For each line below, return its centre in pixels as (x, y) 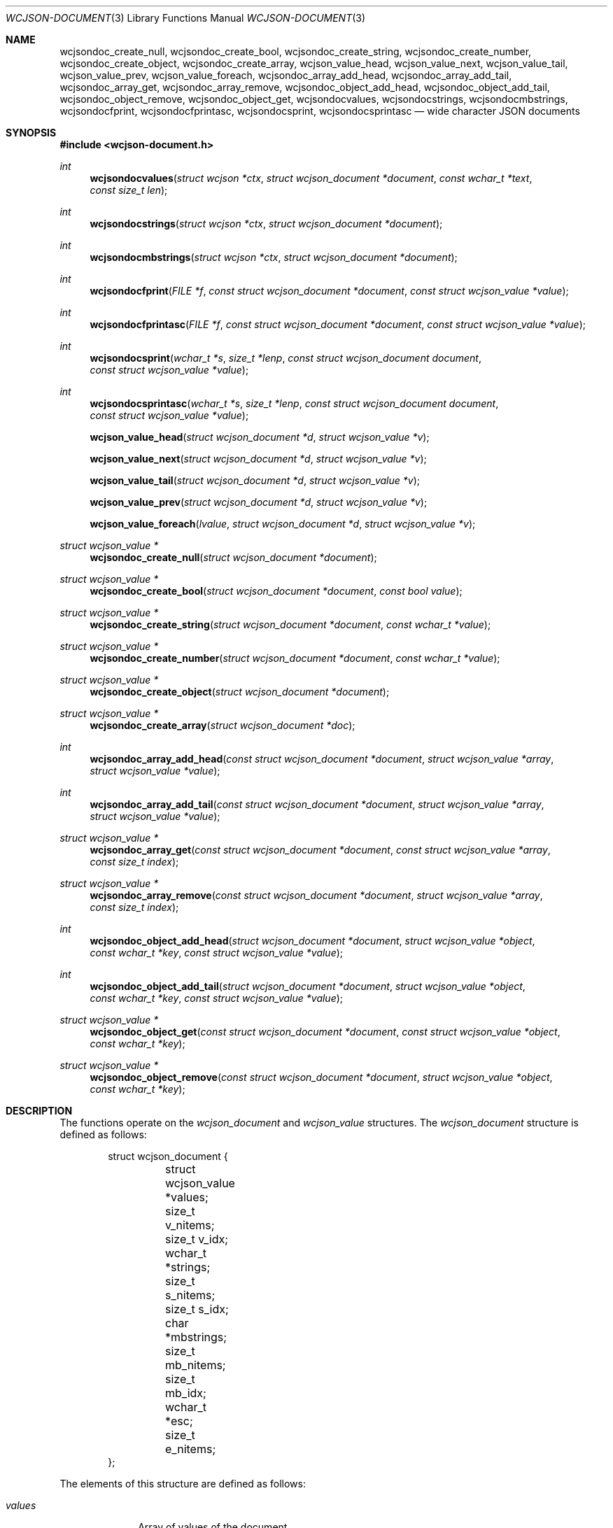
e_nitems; (191, 1449)
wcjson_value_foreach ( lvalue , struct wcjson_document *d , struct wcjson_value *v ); (283, 524)
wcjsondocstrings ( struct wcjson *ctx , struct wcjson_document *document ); (266, 224)
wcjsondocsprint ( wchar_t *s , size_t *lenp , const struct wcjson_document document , (286, 358)
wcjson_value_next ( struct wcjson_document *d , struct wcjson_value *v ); (258, 459)
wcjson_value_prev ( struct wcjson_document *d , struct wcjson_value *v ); (259, 502)
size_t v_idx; (197, 1239)
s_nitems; (190, 1295)
